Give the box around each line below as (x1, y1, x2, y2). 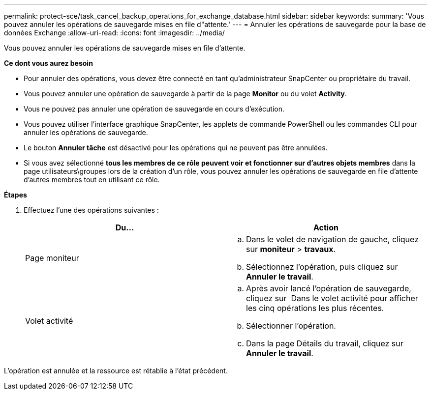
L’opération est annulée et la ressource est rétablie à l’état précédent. (4, 366, 228, 375)
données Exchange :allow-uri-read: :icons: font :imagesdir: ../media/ (4, 28, 225, 37)
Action (313, 223, 339, 232)
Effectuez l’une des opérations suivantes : (24, 206, 159, 214)
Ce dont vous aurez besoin (4, 59, 93, 67)
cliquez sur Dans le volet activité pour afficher (246, 293, 418, 303)
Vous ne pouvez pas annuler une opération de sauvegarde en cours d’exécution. (24, 105, 284, 113)
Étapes (4, 191, 27, 199)
